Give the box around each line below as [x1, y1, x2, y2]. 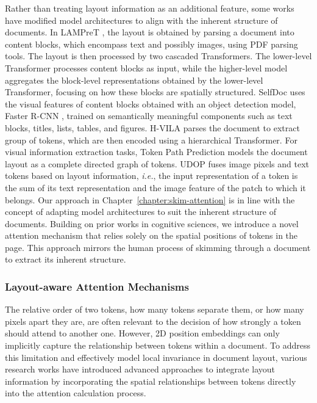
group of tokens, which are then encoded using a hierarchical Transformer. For [5, 133, 297, 146]
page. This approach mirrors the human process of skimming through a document [5, 241, 311, 253]
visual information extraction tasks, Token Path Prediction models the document [5, 145, 308, 158]
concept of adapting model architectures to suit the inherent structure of [5, 205, 276, 218]
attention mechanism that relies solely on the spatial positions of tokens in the [5, 229, 298, 242]
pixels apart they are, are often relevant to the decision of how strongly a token [5, 314, 301, 327]
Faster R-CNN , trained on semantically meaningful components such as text [5, 109, 293, 122]
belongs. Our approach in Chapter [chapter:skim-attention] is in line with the [5, 193, 295, 206]
